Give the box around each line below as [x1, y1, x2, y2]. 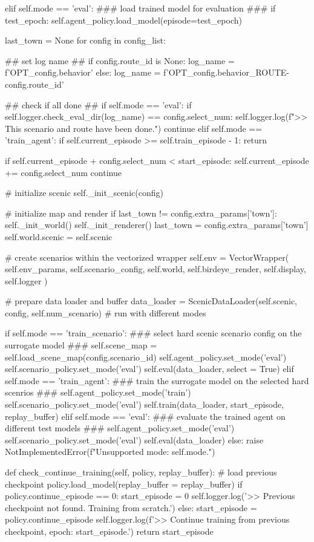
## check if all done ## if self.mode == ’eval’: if [5, 98, 192, 111]
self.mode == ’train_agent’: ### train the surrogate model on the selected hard [5, 374, 309, 387]
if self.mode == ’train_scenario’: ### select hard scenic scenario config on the [5, 327, 302, 339]
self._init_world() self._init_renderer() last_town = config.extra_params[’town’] [5, 218, 309, 231]
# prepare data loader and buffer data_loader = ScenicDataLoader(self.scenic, [5, 295, 298, 307]
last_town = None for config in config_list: [5, 34, 166, 47]
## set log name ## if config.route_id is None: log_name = [5, 54, 235, 67]
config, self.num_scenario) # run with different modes [5, 306, 206, 319]
